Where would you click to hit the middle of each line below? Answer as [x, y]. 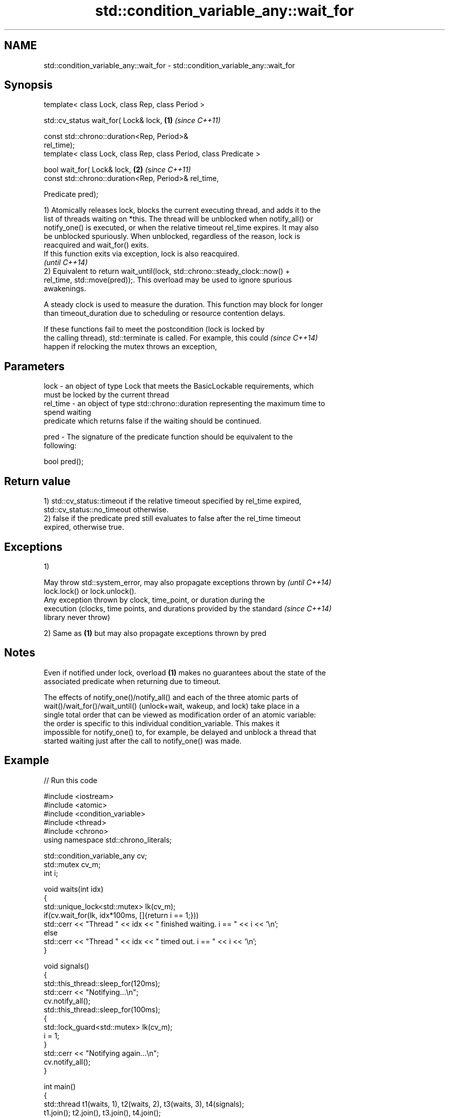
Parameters [34, 366]
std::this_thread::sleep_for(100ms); [102, 1009]
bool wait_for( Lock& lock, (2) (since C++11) [117, 170]
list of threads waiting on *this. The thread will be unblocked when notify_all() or [178, 219]
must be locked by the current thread [106, 395]
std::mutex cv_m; [72, 864]
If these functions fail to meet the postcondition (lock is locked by [154, 329]
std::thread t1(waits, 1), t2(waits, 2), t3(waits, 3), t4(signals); [144, 1104]
